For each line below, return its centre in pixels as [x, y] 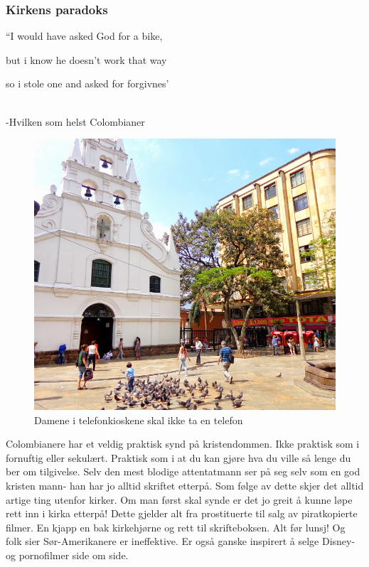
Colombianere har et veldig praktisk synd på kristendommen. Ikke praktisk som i [183, 444]
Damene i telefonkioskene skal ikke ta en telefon [139, 420]
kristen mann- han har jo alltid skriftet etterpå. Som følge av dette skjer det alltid [185, 486]
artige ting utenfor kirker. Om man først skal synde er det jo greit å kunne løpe [179, 499]
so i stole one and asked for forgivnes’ [87, 83]
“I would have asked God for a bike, [84, 36]
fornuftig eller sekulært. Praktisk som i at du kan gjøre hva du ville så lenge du [178, 457]
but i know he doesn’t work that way [86, 59]
